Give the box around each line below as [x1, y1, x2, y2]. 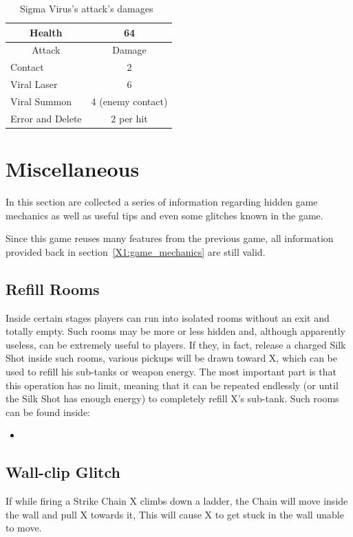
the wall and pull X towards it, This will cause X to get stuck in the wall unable [6, 507, 344, 521]
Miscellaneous [6, 155, 140, 183]
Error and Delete [10, 111, 82, 125]
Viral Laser [10, 77, 58, 91]
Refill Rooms [6, 278, 100, 299]
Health [30, 25, 63, 39]
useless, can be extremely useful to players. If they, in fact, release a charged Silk [6, 337, 346, 351]
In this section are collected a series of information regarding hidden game [6, 195, 318, 209]
